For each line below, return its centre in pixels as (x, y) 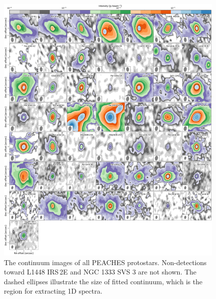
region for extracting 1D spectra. (53, 291)
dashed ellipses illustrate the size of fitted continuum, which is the (103, 281)
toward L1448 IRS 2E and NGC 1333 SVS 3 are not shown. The (100, 272)
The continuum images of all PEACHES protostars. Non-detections (105, 262)
